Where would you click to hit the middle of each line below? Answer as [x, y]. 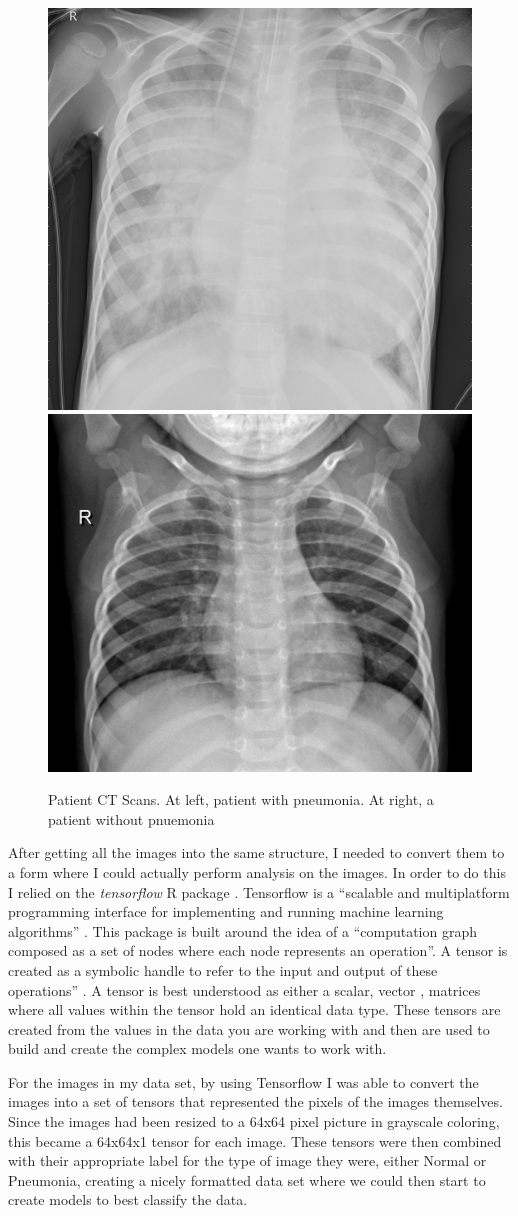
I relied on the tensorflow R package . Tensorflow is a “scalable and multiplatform [259, 891]
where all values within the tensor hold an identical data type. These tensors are [254, 1009]
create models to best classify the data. [128, 1199]
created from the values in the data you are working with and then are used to [249, 1028]
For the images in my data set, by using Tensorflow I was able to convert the [243, 1081]
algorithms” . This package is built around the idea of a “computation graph [242, 930]
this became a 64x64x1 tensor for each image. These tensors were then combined [255, 1140]
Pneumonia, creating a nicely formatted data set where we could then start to [247, 1179]
